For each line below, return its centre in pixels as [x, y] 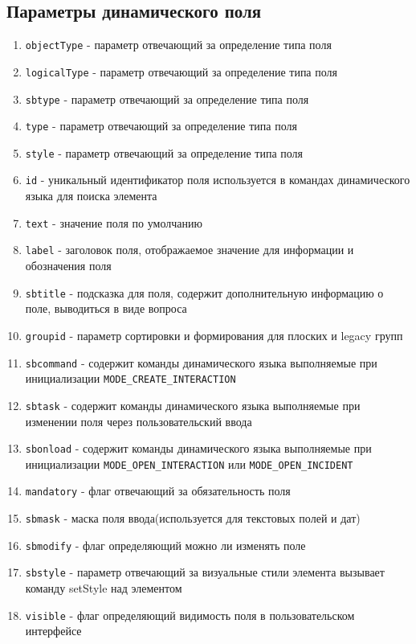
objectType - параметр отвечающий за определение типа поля [178, 45]
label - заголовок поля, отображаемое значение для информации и [190, 250]
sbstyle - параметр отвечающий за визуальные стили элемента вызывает [205, 572]
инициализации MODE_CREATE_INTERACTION [131, 378]
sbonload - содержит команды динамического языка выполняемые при [198, 448]
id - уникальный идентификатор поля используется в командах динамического [218, 180]
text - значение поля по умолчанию [114, 222]
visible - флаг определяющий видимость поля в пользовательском [190, 615]
